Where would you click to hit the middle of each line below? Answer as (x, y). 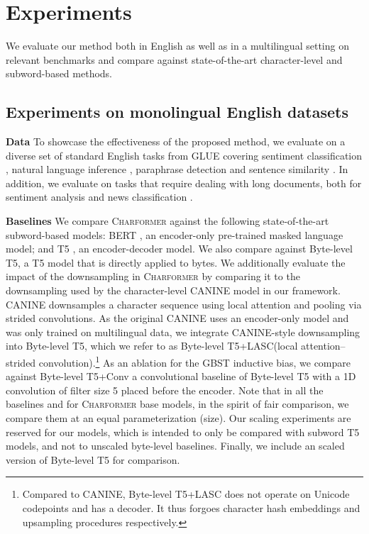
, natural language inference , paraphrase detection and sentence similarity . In (177, 169)
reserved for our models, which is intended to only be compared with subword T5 (183, 432)
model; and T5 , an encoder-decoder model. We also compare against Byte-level (179, 249)
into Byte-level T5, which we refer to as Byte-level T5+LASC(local (152, 346)
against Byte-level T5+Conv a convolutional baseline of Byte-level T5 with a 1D (181, 376)
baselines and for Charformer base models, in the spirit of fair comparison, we (177, 404)
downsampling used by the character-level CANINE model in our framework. (173, 290)
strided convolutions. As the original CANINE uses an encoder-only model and (177, 318)
